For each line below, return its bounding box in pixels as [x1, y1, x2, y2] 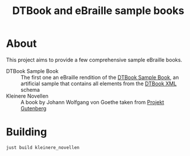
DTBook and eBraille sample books [12, 4, 185, 18]
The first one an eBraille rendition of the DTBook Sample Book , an [20, 74, 179, 81]
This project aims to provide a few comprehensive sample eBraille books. [6, 56, 182, 63]
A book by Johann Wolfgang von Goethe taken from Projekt [20, 98, 164, 106]
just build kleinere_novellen [6, 144, 80, 150]
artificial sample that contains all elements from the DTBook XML [20, 80, 177, 87]
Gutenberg [20, 105, 47, 112]
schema [20, 86, 40, 93]
